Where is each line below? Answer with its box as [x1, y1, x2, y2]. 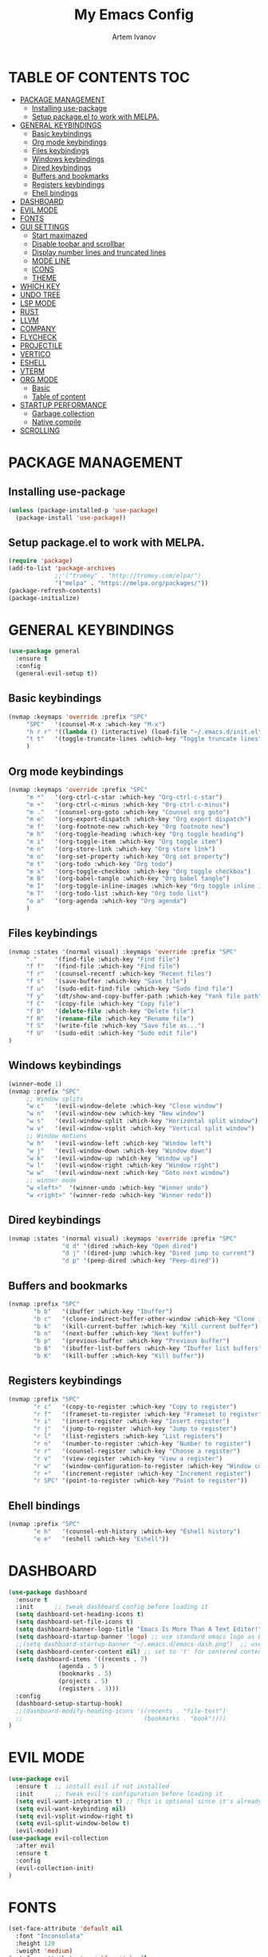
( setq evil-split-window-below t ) [15, 1820, 130, 1828]
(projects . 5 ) [58, 1678, 109, 1686]
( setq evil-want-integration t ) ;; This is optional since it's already [15, 1797, 262, 1805]
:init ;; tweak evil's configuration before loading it [15, 1789, 223, 1797]
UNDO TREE [19, 290, 61, 299]
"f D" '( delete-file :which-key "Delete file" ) [26, 1007, 195, 1015]
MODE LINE [31, 255, 71, 265]
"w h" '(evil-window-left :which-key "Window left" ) [26, 1139, 213, 1147]
